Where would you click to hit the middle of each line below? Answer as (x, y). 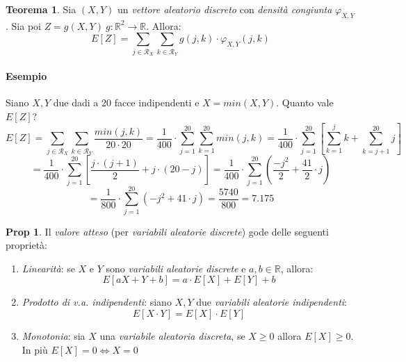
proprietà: (26, 245)
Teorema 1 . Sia (41, 9)
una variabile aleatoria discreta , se (172, 336)
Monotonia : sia (54, 336)
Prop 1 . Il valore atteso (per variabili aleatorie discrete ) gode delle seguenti (167, 231)
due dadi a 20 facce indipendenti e (126, 102)
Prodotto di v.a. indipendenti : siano (97, 302)
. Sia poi (23, 25)
